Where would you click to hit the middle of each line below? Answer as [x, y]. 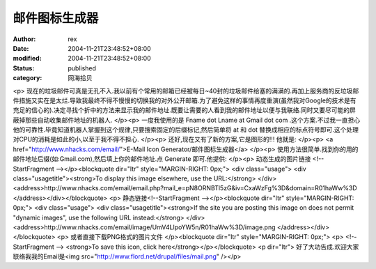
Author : [24, 39]
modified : [27, 59]
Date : [21, 48]
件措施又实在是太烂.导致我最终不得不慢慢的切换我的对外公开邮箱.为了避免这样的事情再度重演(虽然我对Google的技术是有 [185, 100]
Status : [24, 68]
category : [28, 78]
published [82, 68]
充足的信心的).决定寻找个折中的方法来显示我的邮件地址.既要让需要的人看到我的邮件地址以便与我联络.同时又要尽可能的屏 [185, 110]
